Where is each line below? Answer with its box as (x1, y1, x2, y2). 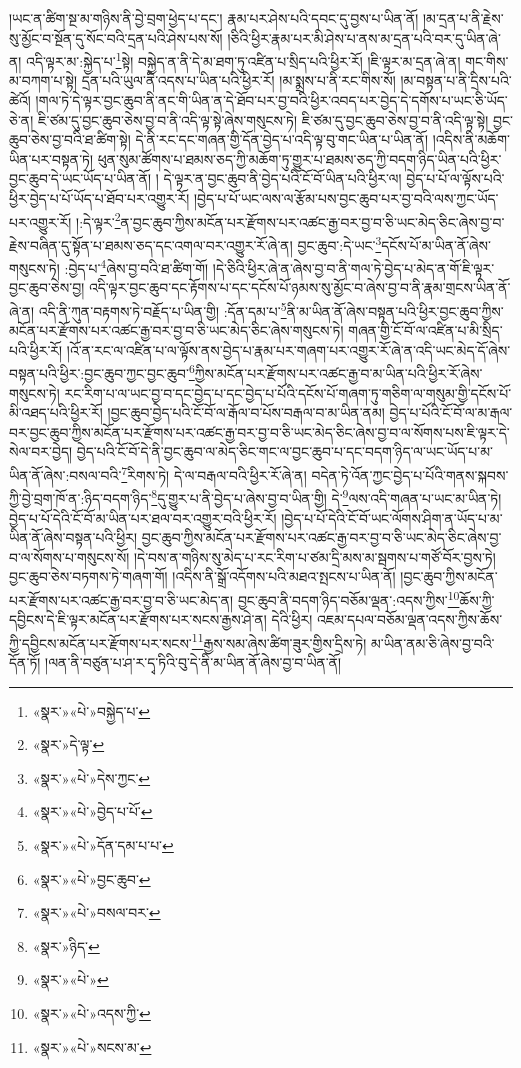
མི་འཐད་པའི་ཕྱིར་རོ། (9, 402, 103, 423)
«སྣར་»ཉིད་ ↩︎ (32, 935, 100, 956)
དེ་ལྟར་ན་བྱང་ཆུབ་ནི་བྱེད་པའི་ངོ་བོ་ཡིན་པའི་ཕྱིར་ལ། (163, 168, 402, 189)
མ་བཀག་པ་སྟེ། (9, 70, 78, 91)
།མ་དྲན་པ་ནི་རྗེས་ (422, 8, 504, 28)
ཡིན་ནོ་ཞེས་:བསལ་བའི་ (9, 464, 122, 485)
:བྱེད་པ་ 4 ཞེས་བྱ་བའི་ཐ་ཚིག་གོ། (64, 255, 209, 278)
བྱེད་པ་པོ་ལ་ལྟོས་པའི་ (406, 168, 505, 189)
